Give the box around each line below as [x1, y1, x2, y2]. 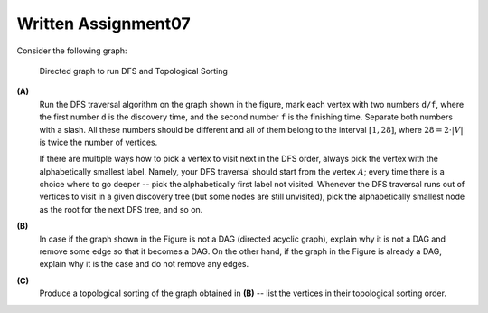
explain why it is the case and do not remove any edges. [39, 259, 249, 270]
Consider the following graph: [16, 45, 127, 56]
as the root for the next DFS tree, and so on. [39, 204, 203, 214]
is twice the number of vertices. [39, 137, 158, 147]
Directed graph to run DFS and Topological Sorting [39, 65, 228, 76]
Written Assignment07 [16, 14, 192, 33]
